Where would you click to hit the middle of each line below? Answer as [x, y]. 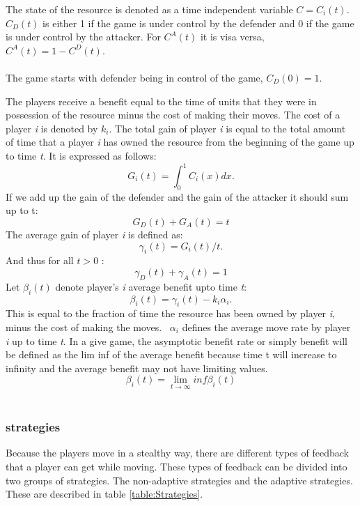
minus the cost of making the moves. [84, 327]
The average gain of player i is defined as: [94, 235]
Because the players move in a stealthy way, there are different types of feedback [177, 453]
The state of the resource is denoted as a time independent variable [149, 9]
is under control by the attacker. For [83, 37]
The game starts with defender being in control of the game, [134, 77]
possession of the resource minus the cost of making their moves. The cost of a [173, 115]
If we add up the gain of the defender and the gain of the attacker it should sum [177, 196]
